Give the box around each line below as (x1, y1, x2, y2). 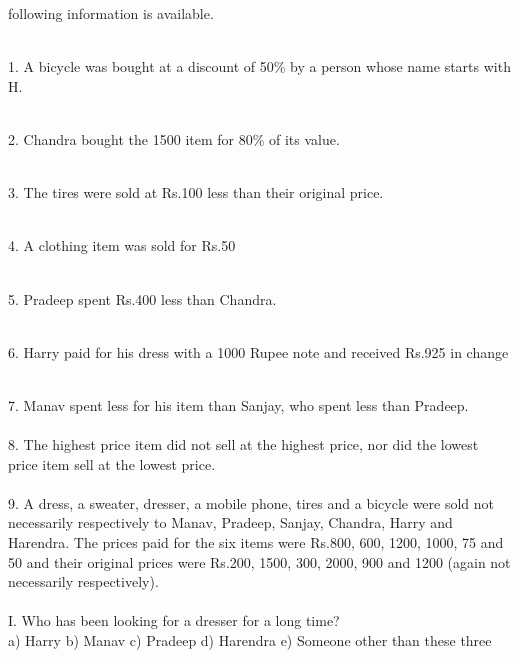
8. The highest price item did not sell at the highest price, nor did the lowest (8, 434, 479, 455)
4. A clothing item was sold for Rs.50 (8, 235, 236, 256)
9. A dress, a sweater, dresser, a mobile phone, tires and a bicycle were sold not (8, 492, 495, 513)
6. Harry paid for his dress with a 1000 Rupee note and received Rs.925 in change (8, 341, 509, 362)
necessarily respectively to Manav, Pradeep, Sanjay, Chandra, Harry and (8, 512, 453, 533)
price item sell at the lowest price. (8, 453, 216, 474)
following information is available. (8, 3, 214, 23)
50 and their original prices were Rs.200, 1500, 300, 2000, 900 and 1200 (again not (8, 551, 511, 572)
